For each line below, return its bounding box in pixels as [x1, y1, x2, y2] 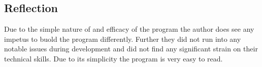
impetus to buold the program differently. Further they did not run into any [4, 33, 241, 44]
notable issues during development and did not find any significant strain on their [4, 43, 258, 54]
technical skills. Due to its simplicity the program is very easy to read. [4, 53, 223, 63]
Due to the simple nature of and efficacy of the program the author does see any [4, 24, 254, 34]
